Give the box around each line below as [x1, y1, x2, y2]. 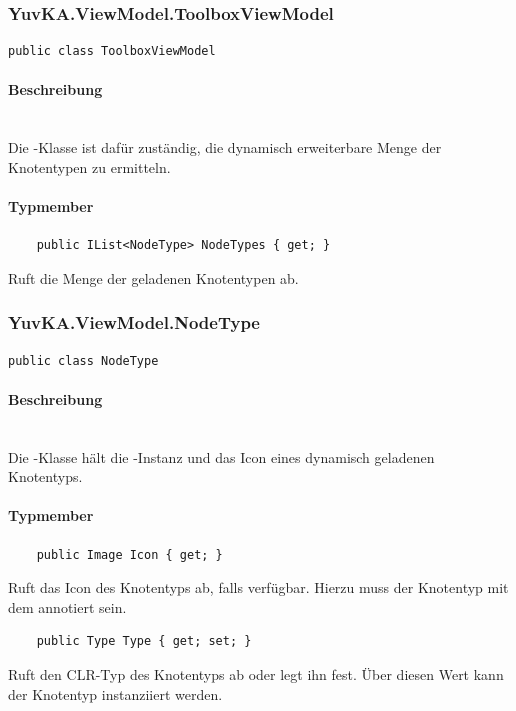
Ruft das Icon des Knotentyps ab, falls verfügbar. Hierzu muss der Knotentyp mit [8, 577, 509, 598]
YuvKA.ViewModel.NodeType [8, 310, 260, 335]
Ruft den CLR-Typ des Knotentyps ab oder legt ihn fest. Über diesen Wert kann [8, 663, 504, 684]
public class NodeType [8, 353, 159, 368]
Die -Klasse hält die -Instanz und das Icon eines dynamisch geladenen [8, 446, 435, 467]
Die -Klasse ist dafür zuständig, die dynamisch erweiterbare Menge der [8, 137, 442, 158]
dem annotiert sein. [8, 596, 127, 617]
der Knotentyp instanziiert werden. [8, 683, 223, 704]
